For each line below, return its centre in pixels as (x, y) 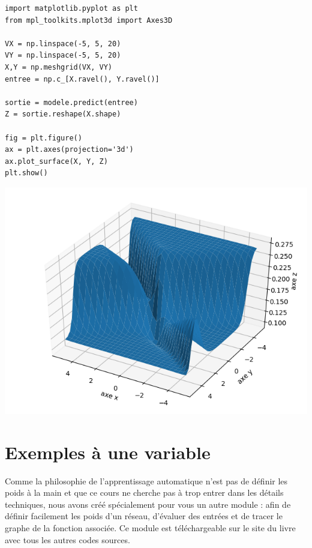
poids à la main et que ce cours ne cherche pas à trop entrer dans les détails (144, 492)
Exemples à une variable (108, 452)
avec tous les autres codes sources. (67, 539)
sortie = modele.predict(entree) (71, 102)
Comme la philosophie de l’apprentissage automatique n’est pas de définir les (146, 480)
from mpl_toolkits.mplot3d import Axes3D (89, 20)
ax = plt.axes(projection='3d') (69, 150)
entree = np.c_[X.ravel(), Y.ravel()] (82, 79)
